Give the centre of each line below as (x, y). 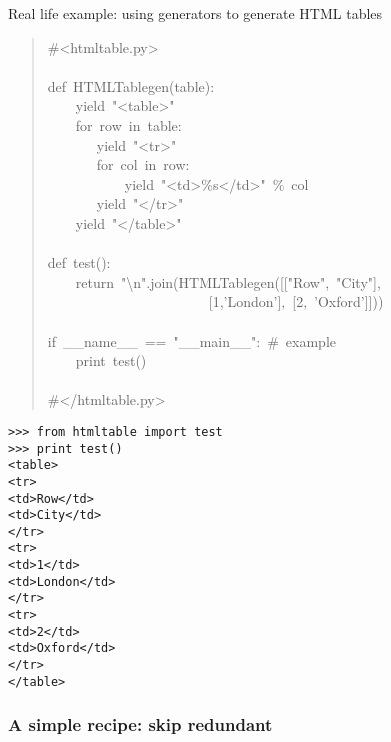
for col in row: (143, 164)
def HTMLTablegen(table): (131, 85)
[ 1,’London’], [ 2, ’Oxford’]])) (296, 301)
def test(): (79, 262)
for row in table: (128, 124)
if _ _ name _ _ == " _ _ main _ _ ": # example (192, 340)
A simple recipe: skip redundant (140, 724)
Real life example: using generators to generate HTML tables (195, 13)
